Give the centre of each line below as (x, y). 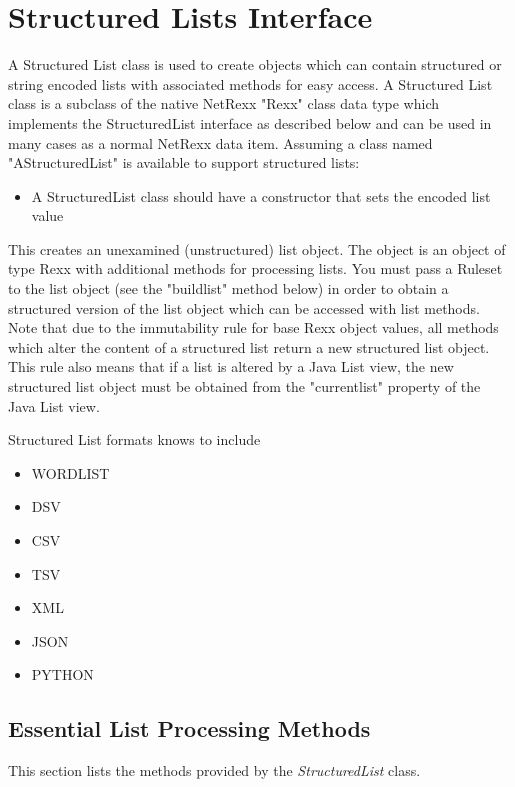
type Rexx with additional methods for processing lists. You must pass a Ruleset (255, 268)
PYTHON (62, 674)
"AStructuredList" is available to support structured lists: (184, 162)
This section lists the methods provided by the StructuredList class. (214, 770)
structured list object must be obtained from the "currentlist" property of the (244, 386)
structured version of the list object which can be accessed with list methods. (244, 307)
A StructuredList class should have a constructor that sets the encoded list (261, 195)
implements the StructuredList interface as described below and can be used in (250, 122)
